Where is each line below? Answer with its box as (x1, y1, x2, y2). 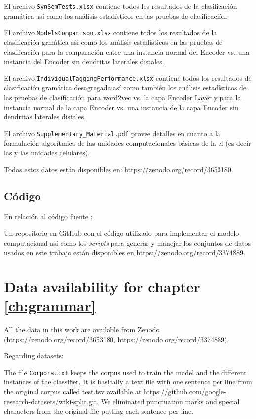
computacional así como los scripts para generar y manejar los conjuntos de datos (4, 237, 251, 248)
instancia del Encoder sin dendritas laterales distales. (4, 56, 164, 67)
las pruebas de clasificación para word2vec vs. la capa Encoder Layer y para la (4, 92, 241, 102)
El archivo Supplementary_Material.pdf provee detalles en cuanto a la (4, 128, 220, 138)
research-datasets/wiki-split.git (4, 396, 97, 406)
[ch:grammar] (4, 296, 96, 316)
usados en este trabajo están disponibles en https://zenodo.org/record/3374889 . (4, 247, 245, 258)
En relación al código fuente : (4, 211, 93, 222)
